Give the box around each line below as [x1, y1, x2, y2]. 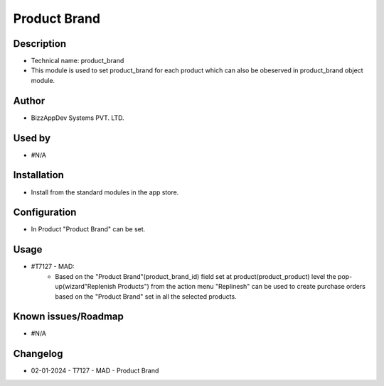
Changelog [13, 348, 63, 360]
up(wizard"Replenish [55, 282, 117, 291]
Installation [13, 169, 64, 181]
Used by [13, 132, 51, 144]
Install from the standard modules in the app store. [31, 188, 179, 197]
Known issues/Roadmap [13, 311, 124, 323]
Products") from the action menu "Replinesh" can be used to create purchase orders [117, 282, 366, 291]
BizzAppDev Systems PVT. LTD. [31, 114, 124, 122]
